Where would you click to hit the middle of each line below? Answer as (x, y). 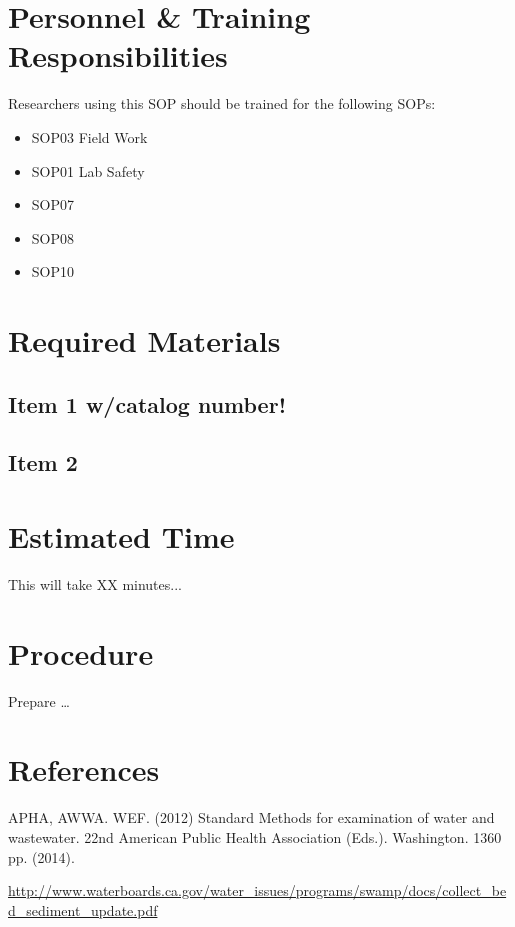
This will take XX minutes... (95, 583)
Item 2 (43, 462)
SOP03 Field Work (89, 136)
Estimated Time (121, 536)
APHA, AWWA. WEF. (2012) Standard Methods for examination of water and (251, 817)
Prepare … (39, 700)
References (84, 769)
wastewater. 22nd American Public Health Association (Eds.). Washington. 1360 (255, 836)
